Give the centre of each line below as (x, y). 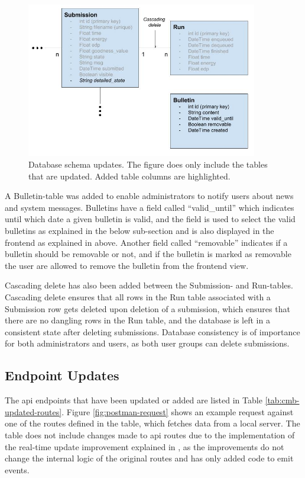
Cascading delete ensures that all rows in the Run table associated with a (138, 296)
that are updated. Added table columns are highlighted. (129, 176)
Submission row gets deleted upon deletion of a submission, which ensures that (147, 308)
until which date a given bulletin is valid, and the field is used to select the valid (150, 219)
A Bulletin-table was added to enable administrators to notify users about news (149, 196)
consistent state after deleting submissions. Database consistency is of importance (152, 331)
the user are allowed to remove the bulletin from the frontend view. (127, 265)
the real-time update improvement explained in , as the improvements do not (145, 446)
